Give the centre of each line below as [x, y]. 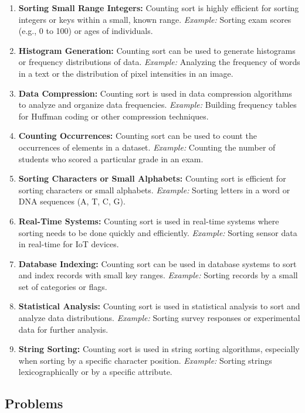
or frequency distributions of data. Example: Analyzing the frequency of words [159, 62]
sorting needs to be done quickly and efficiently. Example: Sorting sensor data [158, 232]
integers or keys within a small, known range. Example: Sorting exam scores [155, 19]
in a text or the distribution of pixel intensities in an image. [126, 73]
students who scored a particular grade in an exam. [111, 158]
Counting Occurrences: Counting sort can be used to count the [138, 136]
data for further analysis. [63, 329]
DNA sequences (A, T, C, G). [72, 201]
